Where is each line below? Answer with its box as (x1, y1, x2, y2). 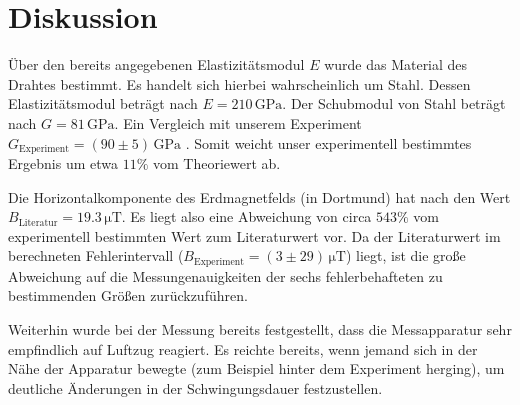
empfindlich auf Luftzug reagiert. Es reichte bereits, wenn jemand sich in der (8, 338, 478, 359)
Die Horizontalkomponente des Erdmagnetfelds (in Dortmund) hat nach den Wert (8, 186, 511, 207)
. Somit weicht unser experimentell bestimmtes (185, 132, 472, 153)
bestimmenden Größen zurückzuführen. (8, 285, 248, 306)
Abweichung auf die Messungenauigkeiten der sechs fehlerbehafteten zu (8, 265, 443, 286)
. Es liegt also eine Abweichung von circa (121, 206, 372, 227)
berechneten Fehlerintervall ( (8, 245, 184, 266)
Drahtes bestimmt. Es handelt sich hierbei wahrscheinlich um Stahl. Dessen (8, 73, 471, 94)
